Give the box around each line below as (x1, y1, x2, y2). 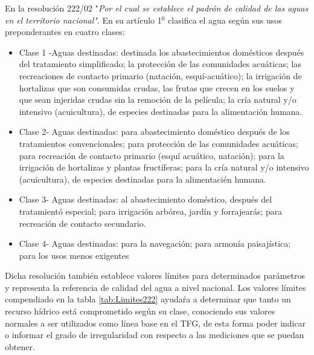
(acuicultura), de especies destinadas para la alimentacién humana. (19, 172, 266, 185)
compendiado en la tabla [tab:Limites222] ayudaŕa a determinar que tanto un (5, 293, 291, 305)
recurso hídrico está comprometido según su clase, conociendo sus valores (5, 305, 275, 318)
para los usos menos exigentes (19, 249, 129, 261)
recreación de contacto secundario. (19, 217, 146, 229)
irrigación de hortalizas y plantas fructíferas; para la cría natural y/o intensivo (19, 161, 309, 174)
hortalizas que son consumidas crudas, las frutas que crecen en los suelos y (19, 81, 295, 94)
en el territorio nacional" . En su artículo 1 (5, 13, 162, 26)
